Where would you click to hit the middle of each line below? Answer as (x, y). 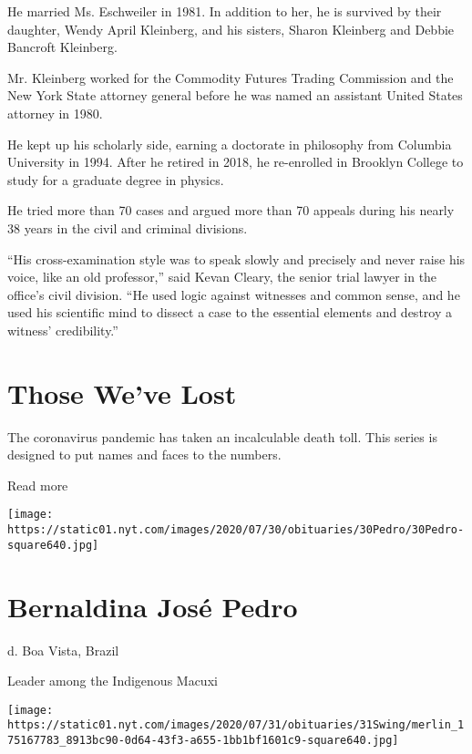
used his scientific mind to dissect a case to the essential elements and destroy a (230, 312)
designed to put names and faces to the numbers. (144, 454)
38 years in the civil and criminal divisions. (128, 227)
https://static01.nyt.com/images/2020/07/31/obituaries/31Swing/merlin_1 (236, 725)
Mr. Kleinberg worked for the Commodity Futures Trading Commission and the (231, 77)
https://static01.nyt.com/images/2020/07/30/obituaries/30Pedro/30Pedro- (236, 530)
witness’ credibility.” (63, 330)
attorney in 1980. (55, 113)
